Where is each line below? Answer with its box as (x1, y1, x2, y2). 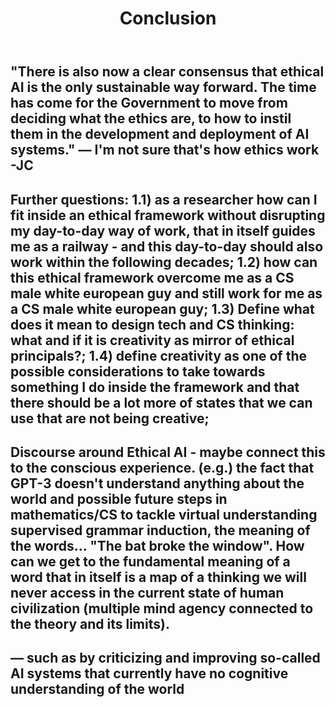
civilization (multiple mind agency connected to (10, 600, 314, 617)
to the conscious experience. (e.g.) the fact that (10, 459, 315, 476)
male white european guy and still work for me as (10, 285, 323, 302)
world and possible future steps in (10, 490, 228, 507)
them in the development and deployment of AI (10, 126, 310, 143)
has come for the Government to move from (10, 95, 288, 112)
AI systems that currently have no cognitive (10, 665, 289, 682)
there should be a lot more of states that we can (10, 394, 313, 411)
